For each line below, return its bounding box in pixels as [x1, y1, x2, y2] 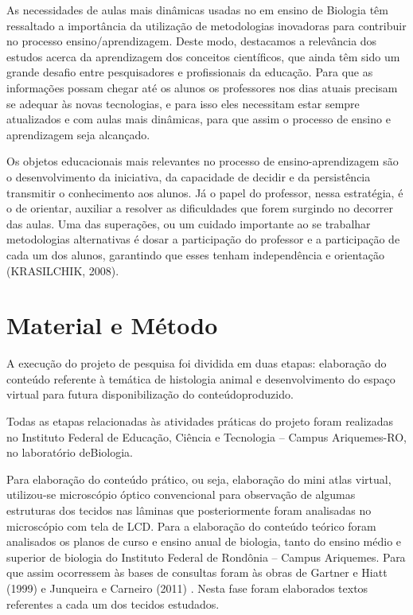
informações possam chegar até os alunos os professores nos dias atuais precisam [6, 79, 398, 95]
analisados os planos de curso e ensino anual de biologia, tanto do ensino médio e [6, 533, 402, 550]
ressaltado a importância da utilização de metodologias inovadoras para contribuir [6, 17, 407, 33]
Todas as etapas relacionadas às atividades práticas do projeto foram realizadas [6, 413, 394, 429]
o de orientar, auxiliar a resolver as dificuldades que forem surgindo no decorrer [6, 200, 394, 216]
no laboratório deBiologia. [6, 444, 133, 461]
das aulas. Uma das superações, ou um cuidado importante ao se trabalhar [6, 215, 371, 232]
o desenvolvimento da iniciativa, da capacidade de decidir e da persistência [6, 168, 371, 185]
